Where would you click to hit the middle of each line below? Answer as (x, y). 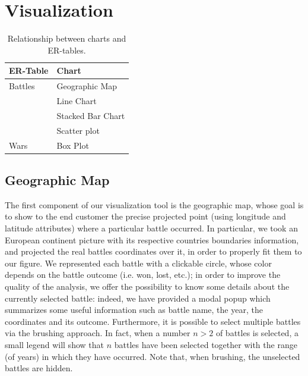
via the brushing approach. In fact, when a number (98, 333)
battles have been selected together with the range (206, 344)
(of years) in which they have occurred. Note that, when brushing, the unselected (153, 356)
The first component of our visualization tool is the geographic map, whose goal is (154, 204)
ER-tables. (67, 50)
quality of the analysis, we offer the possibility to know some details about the (147, 286)
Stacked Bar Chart (91, 115)
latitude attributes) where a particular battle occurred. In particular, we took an (151, 228)
